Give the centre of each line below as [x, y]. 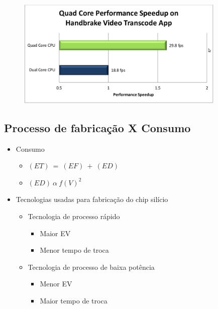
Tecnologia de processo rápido [74, 216]
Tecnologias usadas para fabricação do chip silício [92, 199]
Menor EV [56, 284]
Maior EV [55, 233]
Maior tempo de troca [74, 300]
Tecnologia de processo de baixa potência [91, 267]
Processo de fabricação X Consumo [97, 127]
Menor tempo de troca [74, 250]
